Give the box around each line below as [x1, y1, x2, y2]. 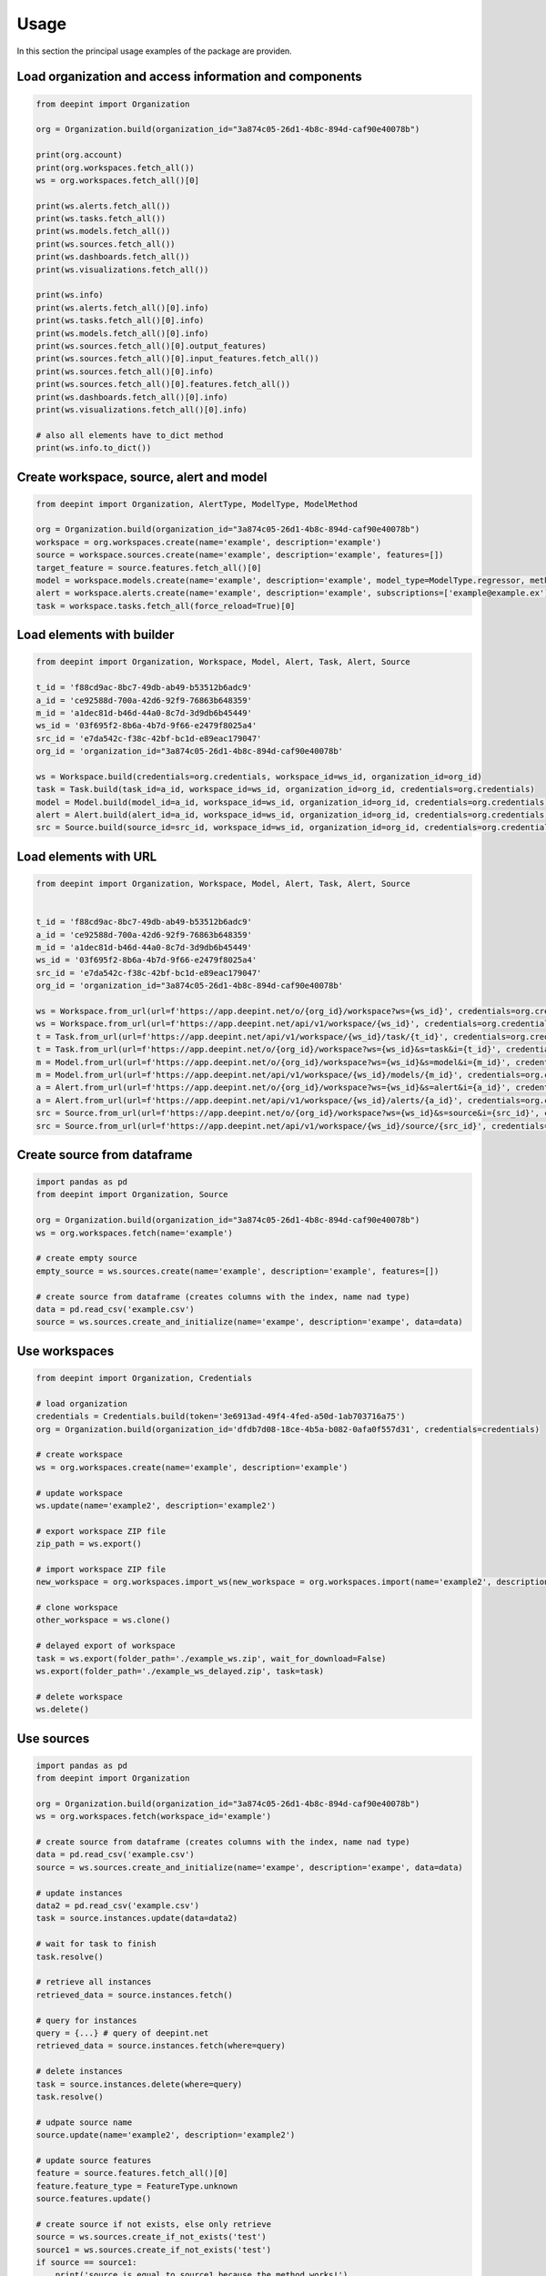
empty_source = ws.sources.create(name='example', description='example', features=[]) [35, 1265, 440, 1276]
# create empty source [35, 1253, 137, 1264]
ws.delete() [35, 1704, 90, 1715]
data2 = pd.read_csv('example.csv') [35, 1901, 200, 1911]
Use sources [16, 1731, 90, 1746]
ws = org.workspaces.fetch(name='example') [35, 1227, 234, 1238]
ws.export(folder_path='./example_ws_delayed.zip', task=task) [35, 1666, 325, 1676]
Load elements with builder [16, 627, 175, 643]
